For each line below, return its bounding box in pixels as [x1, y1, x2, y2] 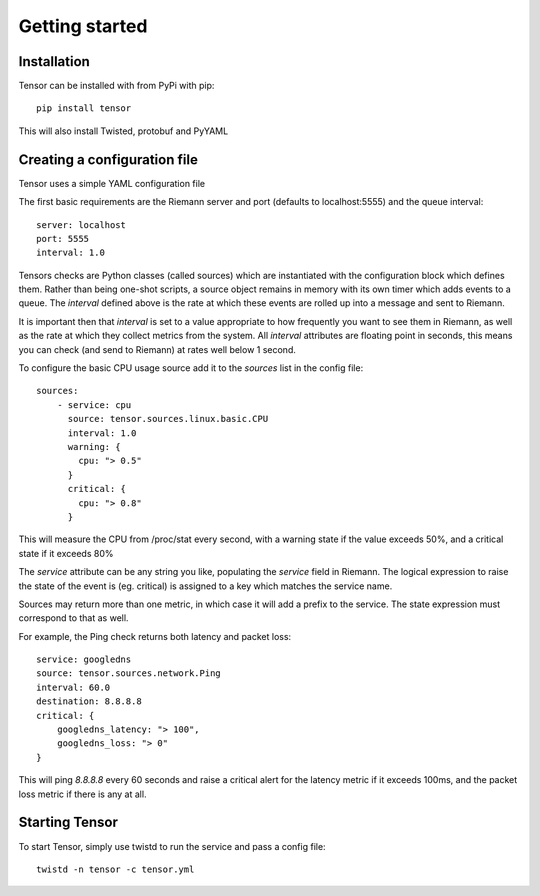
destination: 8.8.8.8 [36, 696, 142, 707]
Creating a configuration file [18, 151, 199, 168]
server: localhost [36, 219, 127, 230]
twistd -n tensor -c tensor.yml [36, 863, 195, 875]
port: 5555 [36, 233, 90, 244]
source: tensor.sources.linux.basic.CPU [67, 413, 269, 425]
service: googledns [36, 654, 132, 665]
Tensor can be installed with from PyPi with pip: [18, 80, 215, 92]
